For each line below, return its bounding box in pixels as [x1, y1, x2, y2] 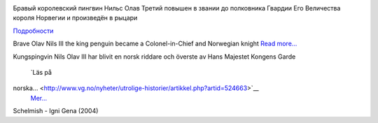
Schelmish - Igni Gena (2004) [13, 107, 99, 115]
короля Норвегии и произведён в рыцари [13, 14, 138, 22]
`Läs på [30, 68, 52, 76]
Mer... [30, 94, 48, 102]
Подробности [13, 27, 54, 35]
